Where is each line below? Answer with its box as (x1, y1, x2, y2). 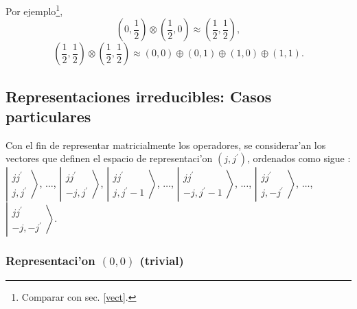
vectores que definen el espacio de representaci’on (5, 151, 213, 165)
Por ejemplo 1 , (5, 2, 63, 18)
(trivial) (139, 252, 184, 269)
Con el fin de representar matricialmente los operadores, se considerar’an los (5, 137, 326, 152)
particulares (5, 106, 91, 127)
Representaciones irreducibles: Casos (5, 85, 272, 106)
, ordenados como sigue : (247, 151, 351, 165)
